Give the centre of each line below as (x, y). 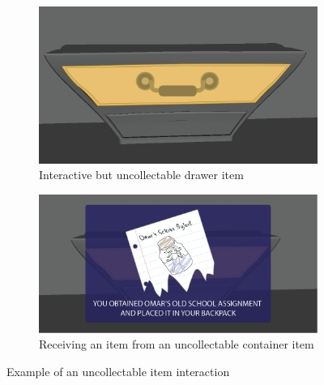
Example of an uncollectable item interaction (118, 371)
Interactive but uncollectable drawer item (141, 175)
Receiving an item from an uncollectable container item (177, 344)
